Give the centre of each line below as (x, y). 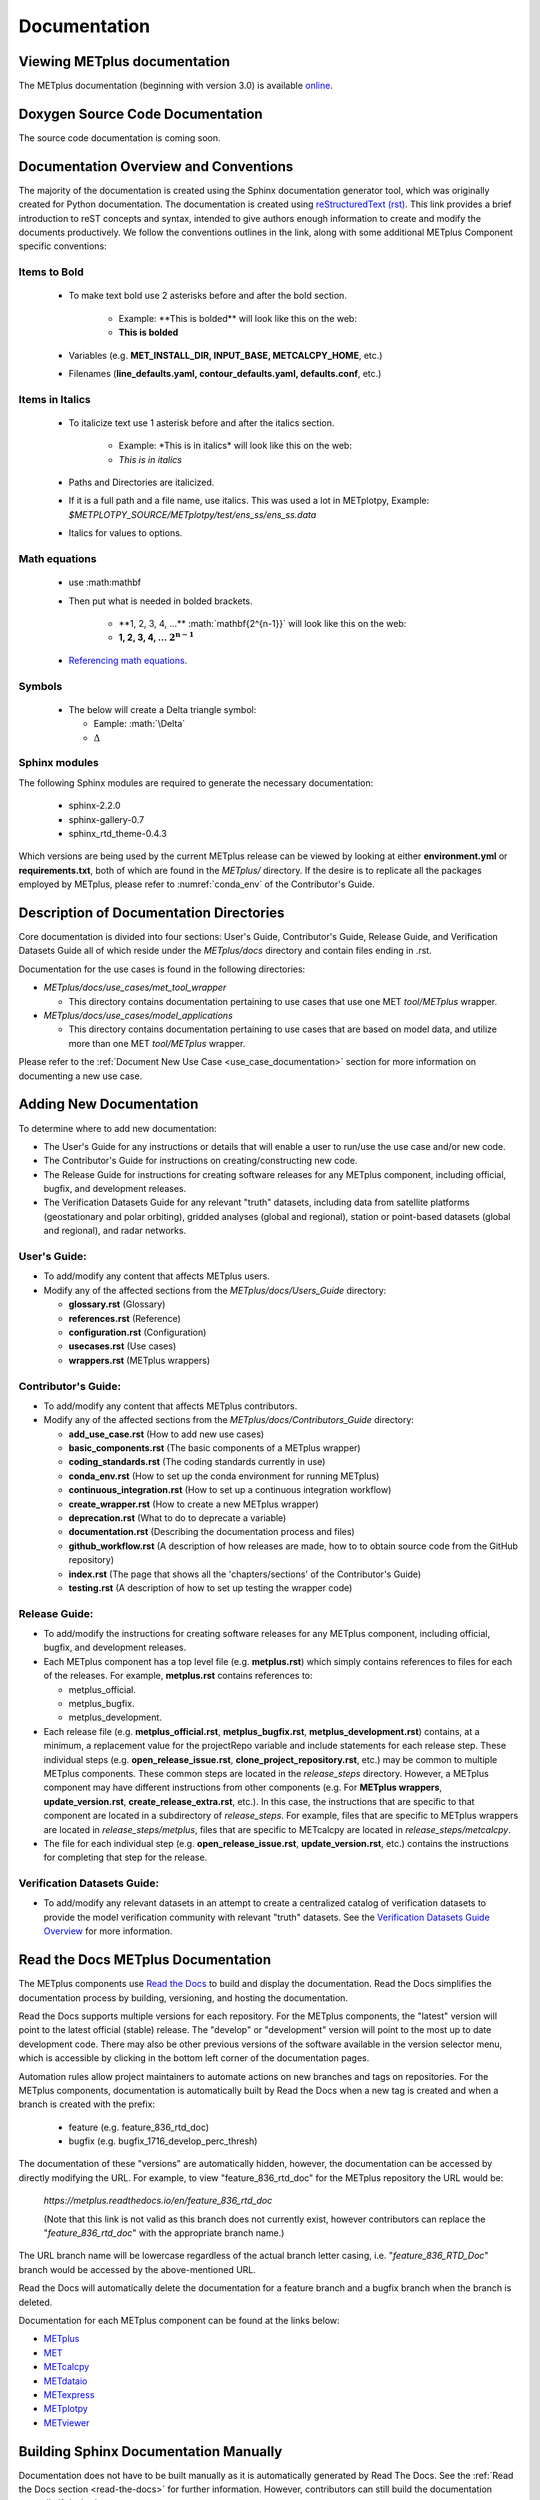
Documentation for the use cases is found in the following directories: (162, 969)
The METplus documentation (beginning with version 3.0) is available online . (176, 86)
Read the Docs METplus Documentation (145, 1960)
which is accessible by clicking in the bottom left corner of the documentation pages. (194, 2058)
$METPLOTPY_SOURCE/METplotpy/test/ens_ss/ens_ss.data (192, 514)
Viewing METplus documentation (124, 61)
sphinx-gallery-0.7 (106, 819)
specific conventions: (62, 246)
